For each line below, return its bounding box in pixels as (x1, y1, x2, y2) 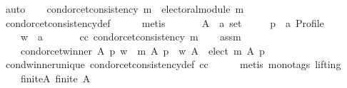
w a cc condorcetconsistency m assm (20, 29, 241, 44)
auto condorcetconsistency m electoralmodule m (5, 1, 244, 16)
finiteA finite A (20, 70, 91, 85)
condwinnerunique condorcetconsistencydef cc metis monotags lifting (5, 57, 341, 72)
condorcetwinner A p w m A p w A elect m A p (20, 43, 265, 57)
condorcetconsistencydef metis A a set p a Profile (5, 15, 324, 30)
